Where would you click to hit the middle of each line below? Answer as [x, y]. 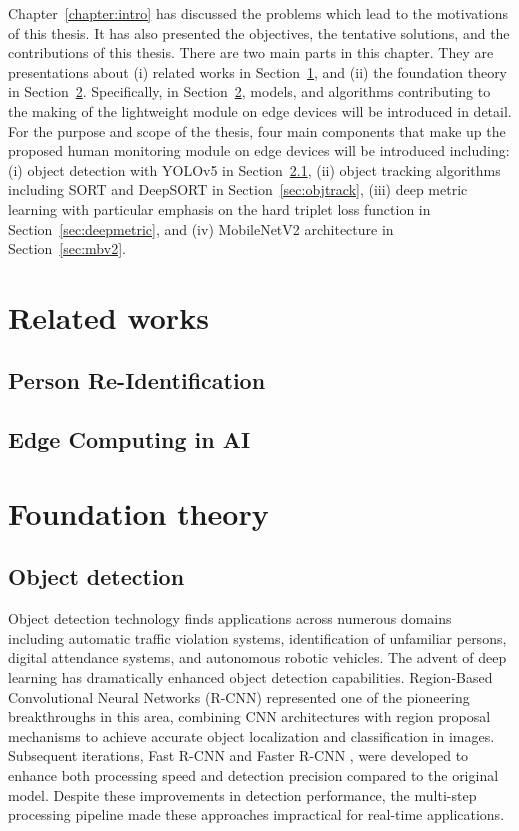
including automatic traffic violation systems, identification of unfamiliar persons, [257, 637]
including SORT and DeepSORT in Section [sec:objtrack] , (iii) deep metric [238, 189]
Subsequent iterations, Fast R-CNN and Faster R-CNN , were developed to [238, 755]
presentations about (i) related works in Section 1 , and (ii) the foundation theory [258, 71]
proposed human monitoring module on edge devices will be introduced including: [259, 150]
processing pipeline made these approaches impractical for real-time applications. [256, 814]
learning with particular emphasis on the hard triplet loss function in [219, 208]
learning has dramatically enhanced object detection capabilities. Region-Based [250, 677]
